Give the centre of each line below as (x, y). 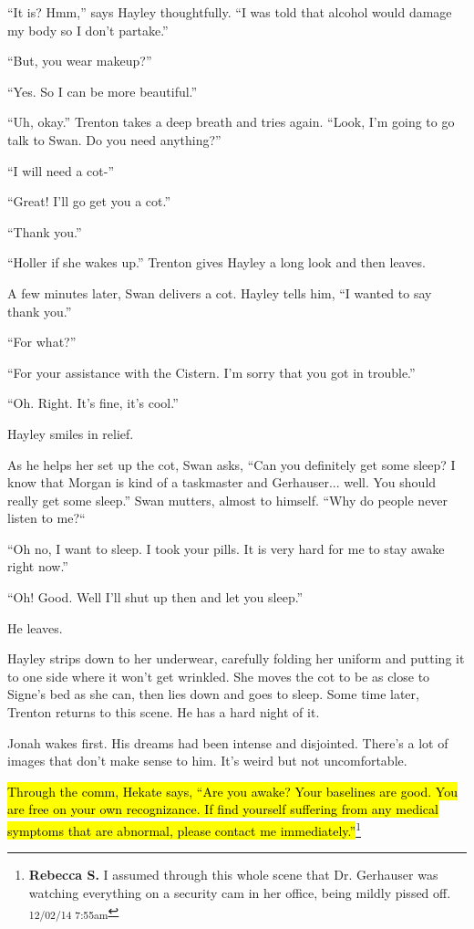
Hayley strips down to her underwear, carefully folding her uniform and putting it (236, 658)
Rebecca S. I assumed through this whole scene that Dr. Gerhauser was (233, 875)
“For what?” (42, 342)
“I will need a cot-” (61, 170)
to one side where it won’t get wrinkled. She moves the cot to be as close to (219, 676)
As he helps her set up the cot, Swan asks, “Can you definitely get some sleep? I (232, 464)
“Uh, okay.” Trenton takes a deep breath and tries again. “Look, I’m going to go (231, 122)
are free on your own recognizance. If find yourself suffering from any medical (223, 809)
